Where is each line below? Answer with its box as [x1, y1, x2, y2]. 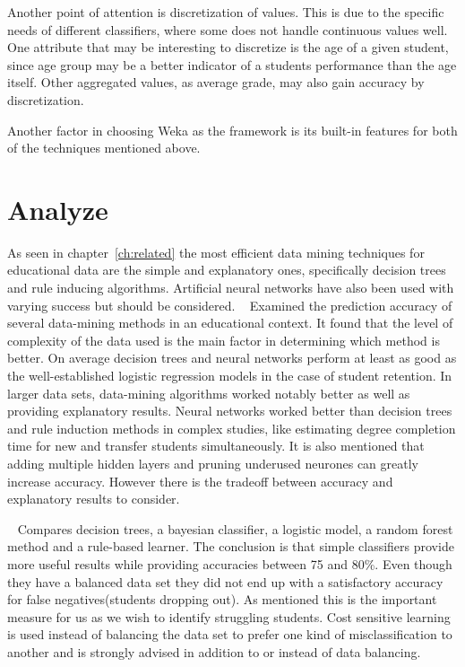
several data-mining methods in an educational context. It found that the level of [7, 313, 453, 332]
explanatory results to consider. [7, 489, 180, 508]
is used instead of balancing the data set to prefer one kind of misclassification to [7, 625, 452, 644]
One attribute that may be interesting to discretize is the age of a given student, [7, 38, 449, 57]
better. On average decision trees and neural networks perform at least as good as [7, 348, 457, 367]
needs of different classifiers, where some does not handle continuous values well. [7, 20, 448, 39]
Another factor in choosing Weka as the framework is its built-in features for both [7, 120, 458, 139]
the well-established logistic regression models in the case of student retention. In [7, 366, 452, 385]
